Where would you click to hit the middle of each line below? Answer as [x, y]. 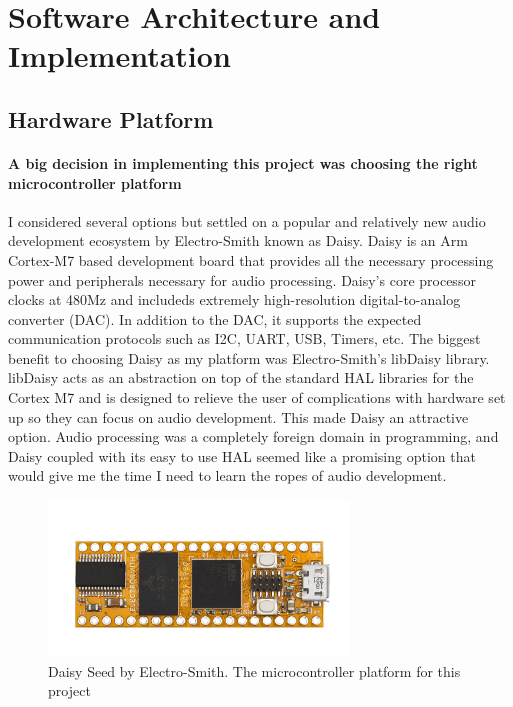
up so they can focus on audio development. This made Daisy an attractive [238, 416]
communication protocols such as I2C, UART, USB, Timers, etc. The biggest [244, 338]
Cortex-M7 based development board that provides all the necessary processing [251, 259]
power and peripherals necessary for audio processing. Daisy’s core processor [242, 279]
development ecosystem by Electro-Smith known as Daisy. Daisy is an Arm [238, 240]
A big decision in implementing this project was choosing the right [243, 162]
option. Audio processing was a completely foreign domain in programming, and [253, 436]
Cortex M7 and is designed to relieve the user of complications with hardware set [257, 397]
